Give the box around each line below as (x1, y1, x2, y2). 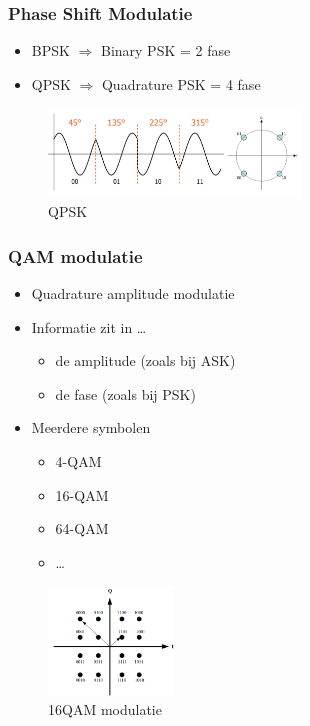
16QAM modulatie (48, 699, 162, 720)
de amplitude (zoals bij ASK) (55, 350, 236, 371)
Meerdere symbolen (31, 417, 151, 438)
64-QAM (55, 518, 109, 539)
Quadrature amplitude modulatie (31, 283, 235, 303)
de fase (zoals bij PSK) (55, 383, 196, 404)
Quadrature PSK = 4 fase (101, 73, 261, 94)
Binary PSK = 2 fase (100, 40, 231, 61)
